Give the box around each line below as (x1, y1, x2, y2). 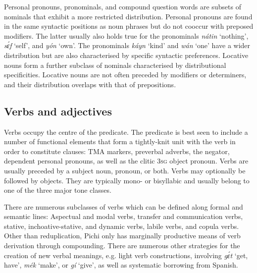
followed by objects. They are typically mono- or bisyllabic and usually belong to (4, 175, 250, 185)
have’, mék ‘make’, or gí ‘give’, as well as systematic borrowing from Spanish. (4, 260, 238, 270)
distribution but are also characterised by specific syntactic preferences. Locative (4, 50, 249, 60)
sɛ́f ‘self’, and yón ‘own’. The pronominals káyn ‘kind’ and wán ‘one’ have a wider (4, 40, 251, 51)
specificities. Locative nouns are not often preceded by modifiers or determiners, (4, 69, 247, 80)
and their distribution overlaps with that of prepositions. (4, 79, 176, 89)
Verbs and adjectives (4, 103, 112, 118)
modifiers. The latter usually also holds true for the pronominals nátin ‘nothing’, (4, 30, 249, 41)
